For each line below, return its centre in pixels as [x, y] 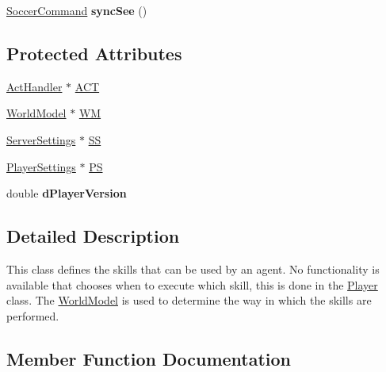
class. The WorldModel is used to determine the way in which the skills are [189, 300]
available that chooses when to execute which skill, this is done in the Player [192, 284]
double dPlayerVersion [67, 193]
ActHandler [34, 86]
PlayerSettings [41, 166]
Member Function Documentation [149, 358]
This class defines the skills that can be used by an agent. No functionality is [193, 268]
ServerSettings [41, 139]
